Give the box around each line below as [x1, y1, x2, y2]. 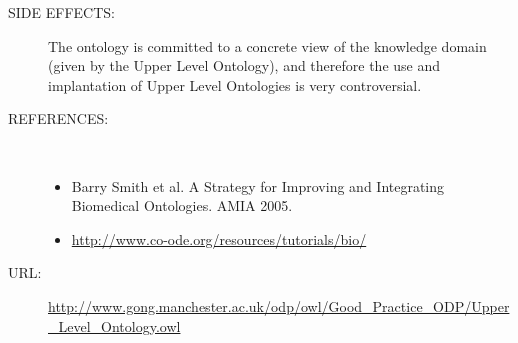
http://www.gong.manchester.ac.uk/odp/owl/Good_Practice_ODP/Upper [48, 295, 510, 316]
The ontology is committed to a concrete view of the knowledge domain [48, 35, 487, 56]
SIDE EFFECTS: [8, 2, 115, 22]
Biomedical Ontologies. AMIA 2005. [71, 195, 293, 216]
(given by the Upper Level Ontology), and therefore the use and [48, 55, 441, 76]
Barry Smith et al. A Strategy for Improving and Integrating [71, 175, 445, 196]
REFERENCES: [8, 108, 109, 129]
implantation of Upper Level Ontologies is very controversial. [48, 74, 422, 95]
